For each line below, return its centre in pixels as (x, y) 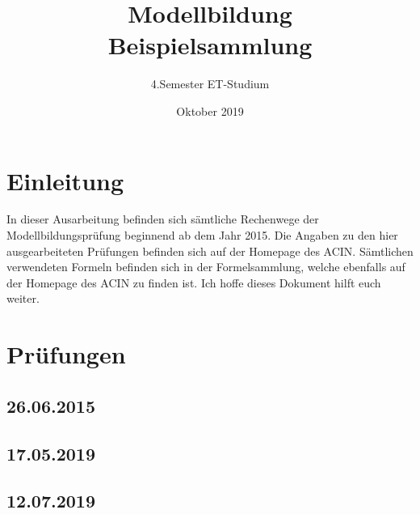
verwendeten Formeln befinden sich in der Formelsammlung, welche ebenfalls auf (206, 267)
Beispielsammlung (210, 45)
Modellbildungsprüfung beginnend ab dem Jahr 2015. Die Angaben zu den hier (202, 235)
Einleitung (65, 180)
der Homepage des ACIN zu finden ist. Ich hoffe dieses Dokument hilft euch (194, 282)
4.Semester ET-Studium (210, 84)
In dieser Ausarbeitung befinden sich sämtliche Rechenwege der (163, 219)
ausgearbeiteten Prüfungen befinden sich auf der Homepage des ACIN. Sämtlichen (210, 251)
